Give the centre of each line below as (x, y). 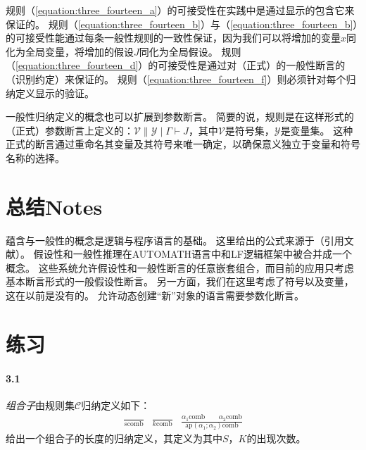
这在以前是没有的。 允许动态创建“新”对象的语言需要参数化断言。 (155, 295)
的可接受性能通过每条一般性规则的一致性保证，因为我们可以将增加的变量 (173, 38)
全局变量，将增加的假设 (79, 51)
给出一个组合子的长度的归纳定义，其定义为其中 (114, 438)
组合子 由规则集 (40, 405)
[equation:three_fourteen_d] (77, 65)
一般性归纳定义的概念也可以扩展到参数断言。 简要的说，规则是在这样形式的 (180, 117)
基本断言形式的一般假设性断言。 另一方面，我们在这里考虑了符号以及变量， (180, 281)
